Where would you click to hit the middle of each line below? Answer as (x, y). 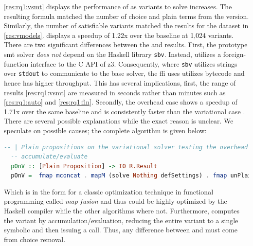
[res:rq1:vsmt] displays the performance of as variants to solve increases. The (118, 6)
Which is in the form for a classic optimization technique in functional (109, 191)
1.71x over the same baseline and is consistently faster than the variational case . (125, 111)
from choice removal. (35, 239)
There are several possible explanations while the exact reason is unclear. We (119, 121)
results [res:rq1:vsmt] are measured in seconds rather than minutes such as (115, 92)
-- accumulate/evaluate (49, 157)
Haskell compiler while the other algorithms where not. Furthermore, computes (122, 211)
